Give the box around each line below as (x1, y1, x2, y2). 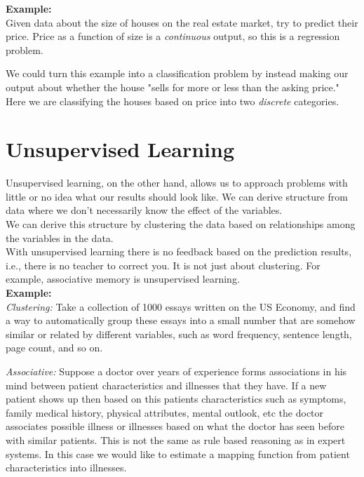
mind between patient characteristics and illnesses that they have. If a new (6, 377, 327, 392)
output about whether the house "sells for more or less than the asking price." (6, 79, 339, 94)
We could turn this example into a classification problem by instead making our (6, 66, 349, 81)
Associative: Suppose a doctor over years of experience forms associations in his (6, 364, 347, 378)
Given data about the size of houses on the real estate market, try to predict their (6, 15, 358, 29)
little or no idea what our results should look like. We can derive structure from (6, 189, 348, 203)
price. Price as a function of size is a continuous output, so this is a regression (6, 29, 340, 43)
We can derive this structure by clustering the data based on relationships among (6, 217, 356, 231)
